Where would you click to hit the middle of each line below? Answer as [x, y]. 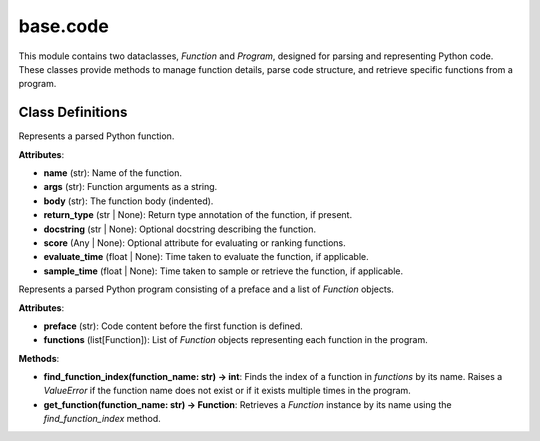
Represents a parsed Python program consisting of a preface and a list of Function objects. [206, 289]
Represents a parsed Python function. [96, 136]
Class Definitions [73, 112]
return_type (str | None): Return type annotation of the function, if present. [198, 215]
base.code [63, 26]
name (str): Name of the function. [112, 173]
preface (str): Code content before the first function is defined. [173, 326]
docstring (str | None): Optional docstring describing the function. [180, 229]
